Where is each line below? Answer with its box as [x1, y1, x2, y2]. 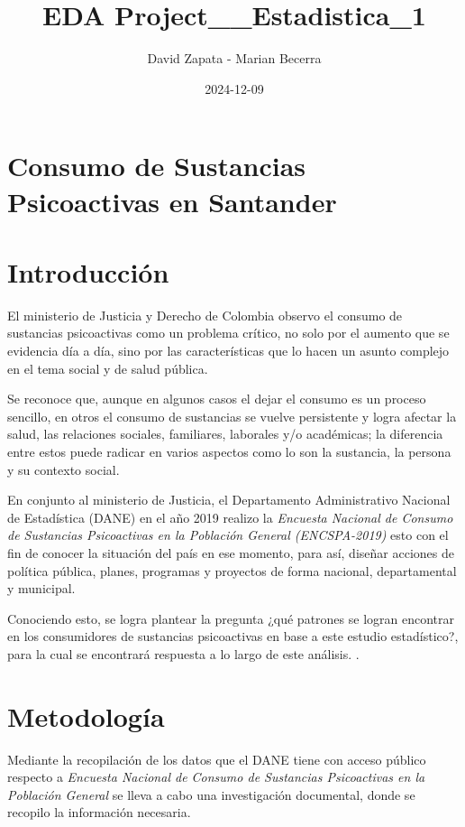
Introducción [7, 253, 169, 290]
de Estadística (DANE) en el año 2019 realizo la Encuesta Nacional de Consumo [7, 507, 453, 526]
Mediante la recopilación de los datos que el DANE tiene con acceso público [7, 749, 426, 768]
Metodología [7, 697, 165, 734]
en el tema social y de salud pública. [7, 358, 208, 377]
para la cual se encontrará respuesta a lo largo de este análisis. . [7, 644, 360, 663]
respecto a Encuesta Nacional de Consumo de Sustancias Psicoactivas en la [7, 767, 425, 786]
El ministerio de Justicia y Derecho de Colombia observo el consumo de [7, 305, 403, 324]
